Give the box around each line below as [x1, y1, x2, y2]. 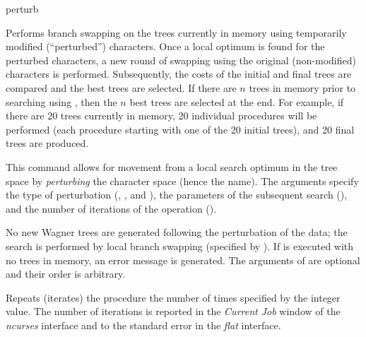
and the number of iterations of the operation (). [6, 201, 217, 215]
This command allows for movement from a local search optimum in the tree [6, 159, 338, 174]
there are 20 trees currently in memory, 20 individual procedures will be [6, 108, 317, 123]
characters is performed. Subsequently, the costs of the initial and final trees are [6, 66, 352, 81]
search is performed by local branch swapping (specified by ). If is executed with [6, 238, 354, 253]
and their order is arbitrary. [6, 266, 126, 281]
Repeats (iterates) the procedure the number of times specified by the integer [6, 290, 341, 305]
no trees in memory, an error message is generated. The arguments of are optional [6, 252, 360, 267]
